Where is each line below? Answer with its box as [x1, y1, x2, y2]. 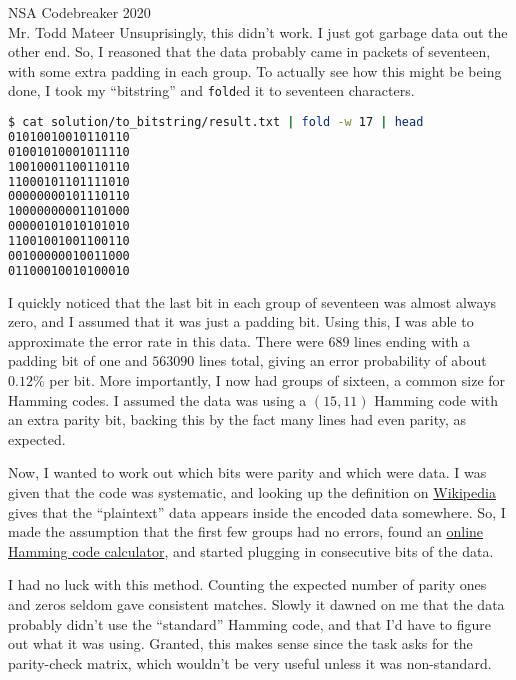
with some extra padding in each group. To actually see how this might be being [8, 60, 502, 81]
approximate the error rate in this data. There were [8, 330, 324, 351]
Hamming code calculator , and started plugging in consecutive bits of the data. [8, 540, 494, 561]
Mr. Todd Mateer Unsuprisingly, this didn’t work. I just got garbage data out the [8, 21, 508, 42]
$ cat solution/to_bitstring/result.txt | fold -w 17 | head [8, 115, 424, 130]
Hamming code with [374, 389, 498, 410]
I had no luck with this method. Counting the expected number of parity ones [8, 574, 487, 595]
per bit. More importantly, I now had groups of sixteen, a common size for [49, 370, 506, 391]
